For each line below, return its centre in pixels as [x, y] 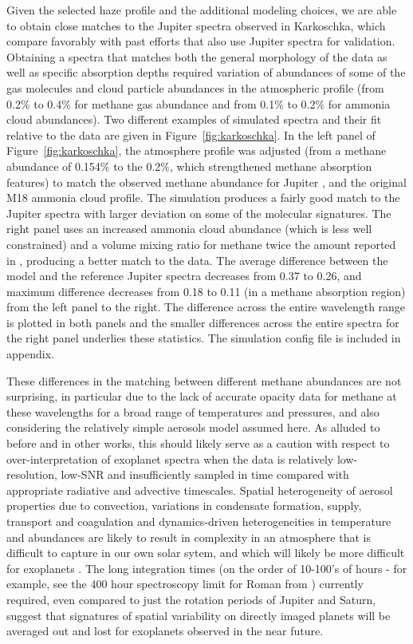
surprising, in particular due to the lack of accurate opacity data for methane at [202, 396]
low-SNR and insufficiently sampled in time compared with [205, 474]
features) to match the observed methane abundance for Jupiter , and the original [206, 182]
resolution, [32, 474]
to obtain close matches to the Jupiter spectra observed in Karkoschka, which [196, 25]
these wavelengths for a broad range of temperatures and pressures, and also [193, 411]
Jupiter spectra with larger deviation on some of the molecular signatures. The [199, 213]
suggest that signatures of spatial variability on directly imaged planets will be [199, 615]
